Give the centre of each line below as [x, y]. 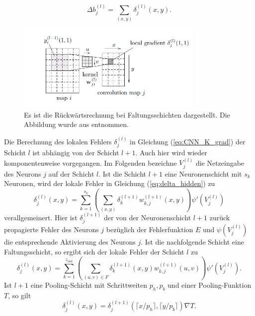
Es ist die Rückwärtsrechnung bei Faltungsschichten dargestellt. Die [127, 114]
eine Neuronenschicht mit [203, 173]
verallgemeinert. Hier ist [41, 217]
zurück [220, 217]
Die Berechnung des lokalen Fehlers [58, 141]
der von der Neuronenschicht [147, 217]
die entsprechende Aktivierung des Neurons [70, 241]
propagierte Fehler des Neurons [51, 229]
